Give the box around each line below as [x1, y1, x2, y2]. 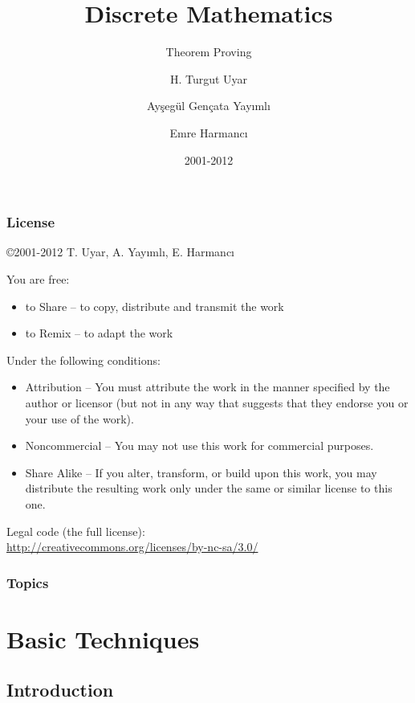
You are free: [6, 270, 70, 287]
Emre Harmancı [169, 124, 248, 141]
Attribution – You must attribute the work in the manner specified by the [25, 378, 390, 395]
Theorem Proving [165, 43, 252, 60]
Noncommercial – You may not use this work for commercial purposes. [25, 437, 374, 454]
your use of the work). [25, 410, 134, 427]
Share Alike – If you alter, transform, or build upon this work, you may [25, 464, 377, 480]
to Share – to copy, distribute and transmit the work [25, 297, 284, 314]
